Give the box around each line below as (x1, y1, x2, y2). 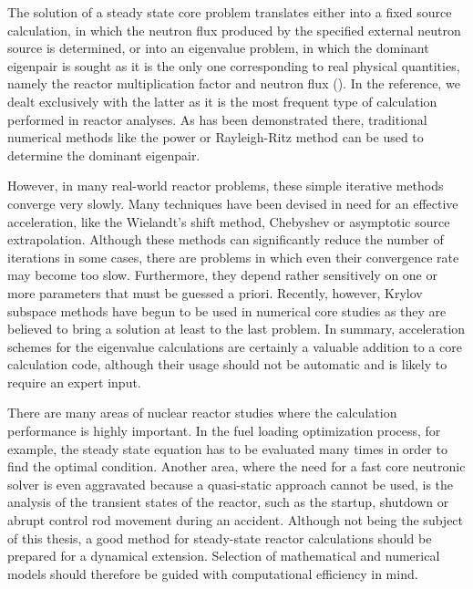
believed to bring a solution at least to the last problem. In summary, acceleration (7, 319, 466, 338)
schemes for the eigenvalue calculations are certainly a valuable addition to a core (7, 336, 462, 356)
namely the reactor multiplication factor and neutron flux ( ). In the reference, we (7, 74, 460, 93)
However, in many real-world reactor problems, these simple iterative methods (7, 176, 444, 195)
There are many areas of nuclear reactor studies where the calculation (7, 403, 397, 422)
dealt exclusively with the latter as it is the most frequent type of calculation (7, 91, 437, 110)
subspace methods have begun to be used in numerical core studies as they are (7, 301, 447, 320)
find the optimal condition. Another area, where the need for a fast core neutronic (7, 457, 466, 476)
